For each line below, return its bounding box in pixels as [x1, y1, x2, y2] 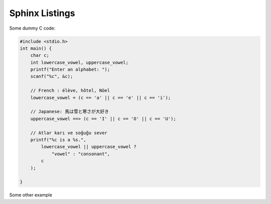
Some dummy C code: [9, 25, 56, 31]
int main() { [20, 45, 52, 51]
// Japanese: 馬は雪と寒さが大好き [30, 109, 109, 115]
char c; [30, 53, 50, 58]
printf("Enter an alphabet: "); [30, 67, 110, 72]
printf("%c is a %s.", [30, 137, 86, 143]
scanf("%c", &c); [30, 73, 73, 79]
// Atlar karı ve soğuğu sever [30, 130, 107, 136]
